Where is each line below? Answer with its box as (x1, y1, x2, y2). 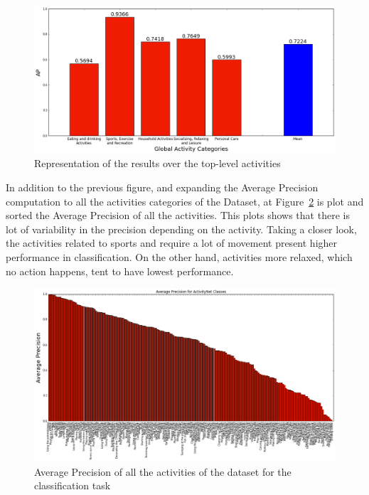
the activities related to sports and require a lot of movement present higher (6, 235, 338, 250)
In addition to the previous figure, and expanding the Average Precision (6, 180, 319, 195)
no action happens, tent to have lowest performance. (6, 263, 234, 278)
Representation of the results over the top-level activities (34, 156, 281, 171)
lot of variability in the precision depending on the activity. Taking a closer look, (6, 221, 357, 236)
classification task (34, 478, 111, 493)
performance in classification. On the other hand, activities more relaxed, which (6, 250, 353, 265)
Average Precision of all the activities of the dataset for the (34, 464, 292, 479)
